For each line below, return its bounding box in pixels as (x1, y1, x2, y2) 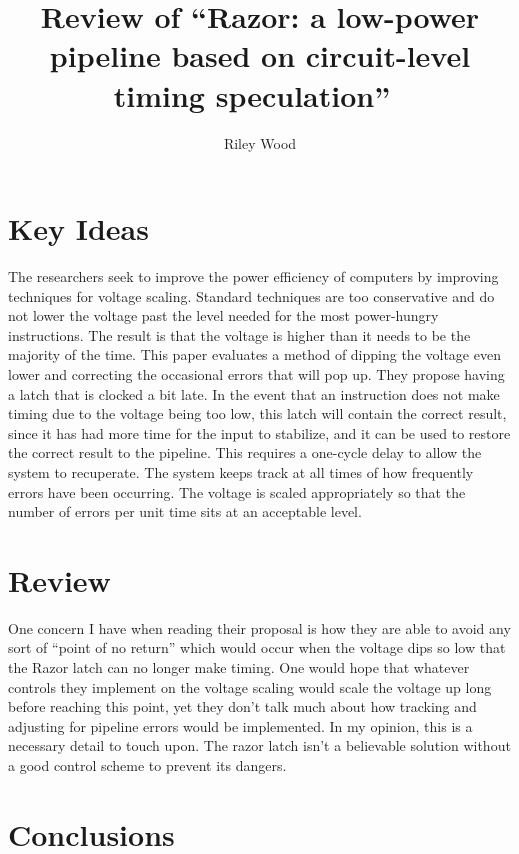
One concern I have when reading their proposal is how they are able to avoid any (8, 617, 511, 638)
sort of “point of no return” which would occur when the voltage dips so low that (8, 637, 506, 658)
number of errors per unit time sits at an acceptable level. (8, 501, 362, 522)
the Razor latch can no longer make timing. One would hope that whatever (8, 657, 470, 678)
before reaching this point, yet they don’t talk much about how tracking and (8, 696, 477, 717)
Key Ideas (8, 208, 149, 249)
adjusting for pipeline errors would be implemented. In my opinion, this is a (8, 715, 473, 736)
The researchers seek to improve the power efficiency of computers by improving (8, 266, 499, 287)
